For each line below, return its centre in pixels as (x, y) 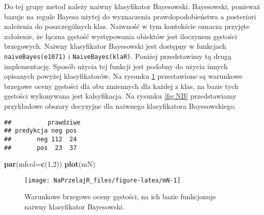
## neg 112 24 (41, 139)
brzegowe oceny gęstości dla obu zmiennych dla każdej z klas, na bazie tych (121, 86)
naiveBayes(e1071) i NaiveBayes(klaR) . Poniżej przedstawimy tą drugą (118, 56)
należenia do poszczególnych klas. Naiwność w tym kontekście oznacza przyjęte (127, 26)
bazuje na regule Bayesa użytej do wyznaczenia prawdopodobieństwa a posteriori (130, 16)
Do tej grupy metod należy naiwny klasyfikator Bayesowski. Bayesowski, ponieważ (132, 6)
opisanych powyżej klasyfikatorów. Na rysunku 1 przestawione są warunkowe (123, 76)
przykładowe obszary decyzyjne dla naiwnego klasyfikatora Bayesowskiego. (120, 106)
